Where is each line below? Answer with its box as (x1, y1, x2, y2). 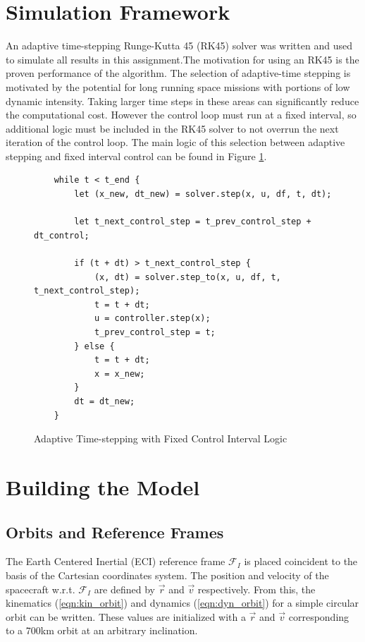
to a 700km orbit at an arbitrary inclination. (6, 623, 198, 638)
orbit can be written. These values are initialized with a (6, 609, 246, 624)
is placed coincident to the (244, 554, 358, 569)
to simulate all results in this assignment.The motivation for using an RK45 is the (6, 52, 359, 66)
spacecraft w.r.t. (6, 581, 75, 596)
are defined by (94, 581, 156, 596)
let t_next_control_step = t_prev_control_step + (74, 217, 311, 227)
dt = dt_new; (74, 396, 135, 406)
